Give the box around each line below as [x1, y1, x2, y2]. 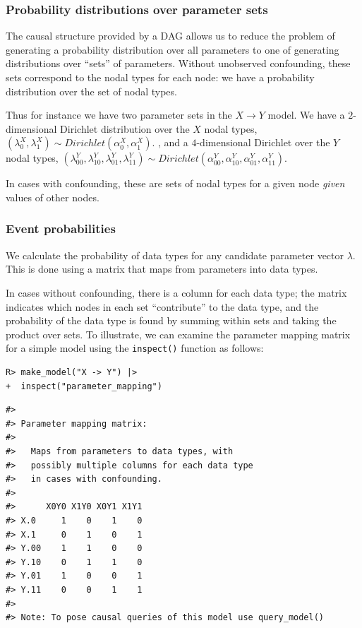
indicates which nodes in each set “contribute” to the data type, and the [6, 299, 319, 314]
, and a [157, 135, 188, 150]
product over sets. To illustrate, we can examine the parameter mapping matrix [6, 326, 351, 341]
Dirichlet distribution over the [60, 121, 190, 136]
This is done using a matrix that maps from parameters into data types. [6, 261, 318, 276]
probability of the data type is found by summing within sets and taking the [6, 313, 337, 328]
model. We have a [267, 107, 345, 122]
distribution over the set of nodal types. [6, 83, 177, 98]
